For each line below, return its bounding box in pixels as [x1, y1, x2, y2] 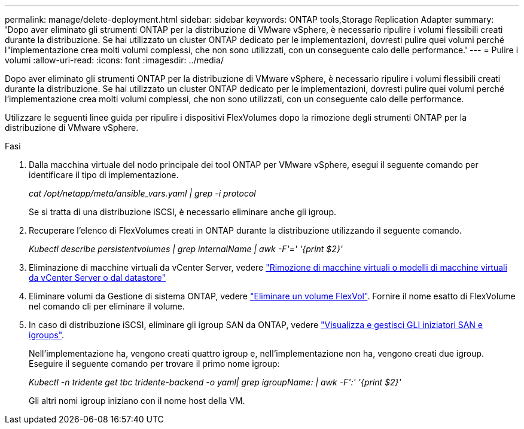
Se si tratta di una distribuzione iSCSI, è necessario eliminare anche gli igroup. [29, 207, 337, 217]
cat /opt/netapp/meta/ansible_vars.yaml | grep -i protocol [29, 188, 256, 198]
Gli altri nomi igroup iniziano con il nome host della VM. [29, 396, 245, 406]
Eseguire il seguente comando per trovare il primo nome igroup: [29, 358, 280, 369]
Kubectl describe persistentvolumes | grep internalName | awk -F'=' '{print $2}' [29, 244, 343, 254]
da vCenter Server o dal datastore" [29, 272, 166, 283]
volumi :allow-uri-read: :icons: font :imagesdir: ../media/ [5, 55, 224, 65]
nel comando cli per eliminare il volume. [29, 301, 185, 311]
